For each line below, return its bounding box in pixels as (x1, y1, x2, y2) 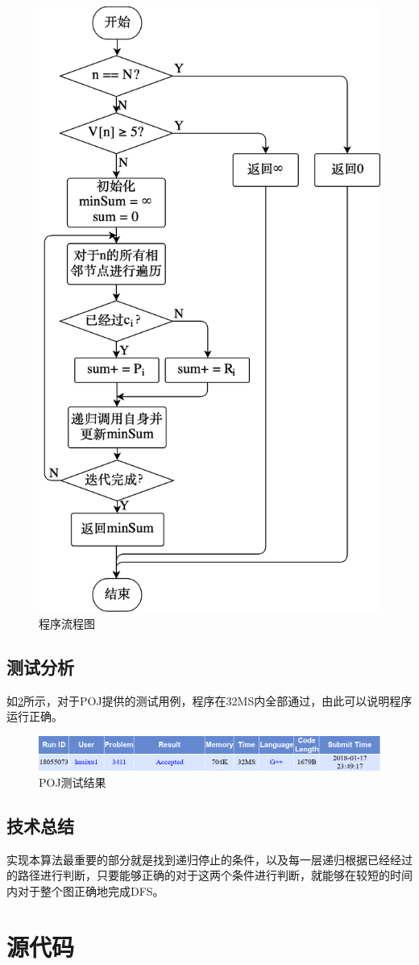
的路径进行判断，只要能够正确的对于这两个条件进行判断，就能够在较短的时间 (6, 867, 413, 884)
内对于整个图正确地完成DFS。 (6, 882, 164, 899)
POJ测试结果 (39, 773, 106, 790)
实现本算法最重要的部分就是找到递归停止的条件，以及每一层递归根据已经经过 (6, 851, 413, 867)
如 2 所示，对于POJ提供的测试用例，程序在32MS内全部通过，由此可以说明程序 (6, 692, 413, 709)
